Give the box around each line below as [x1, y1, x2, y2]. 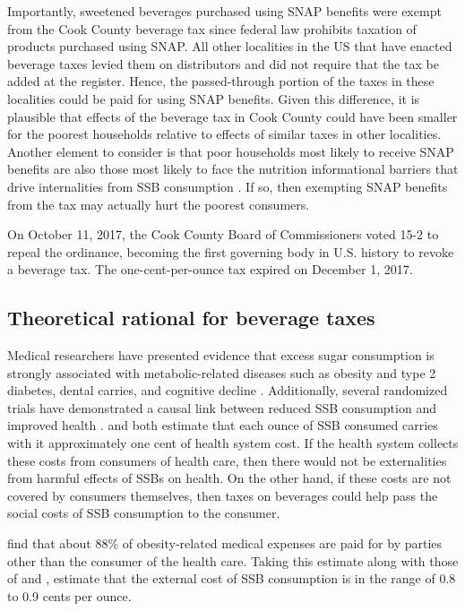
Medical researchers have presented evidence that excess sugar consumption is [7, 346, 435, 365]
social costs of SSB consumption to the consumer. [7, 503, 280, 522]
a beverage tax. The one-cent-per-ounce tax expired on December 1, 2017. [7, 260, 413, 279]
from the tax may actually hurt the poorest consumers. [7, 194, 310, 213]
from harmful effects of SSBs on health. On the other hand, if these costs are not [7, 469, 452, 487]
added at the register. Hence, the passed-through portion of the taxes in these [7, 72, 435, 90]
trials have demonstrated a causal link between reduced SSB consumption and [7, 398, 436, 417]
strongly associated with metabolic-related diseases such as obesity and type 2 [7, 363, 436, 382]
